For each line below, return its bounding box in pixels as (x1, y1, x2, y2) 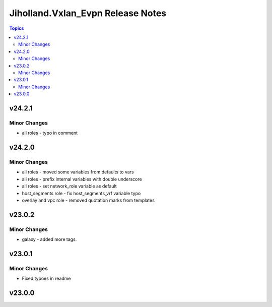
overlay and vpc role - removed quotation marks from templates (22, 197, 155, 203)
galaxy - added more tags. (22, 236, 77, 242)
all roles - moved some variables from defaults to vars (22, 169, 134, 175)
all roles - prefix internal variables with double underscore (22, 176, 142, 182)
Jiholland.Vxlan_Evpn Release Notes (9, 8, 166, 19)
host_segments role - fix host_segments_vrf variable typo (22, 190, 141, 196)
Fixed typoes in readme (22, 275, 71, 282)
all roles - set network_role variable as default (22, 183, 117, 189)
